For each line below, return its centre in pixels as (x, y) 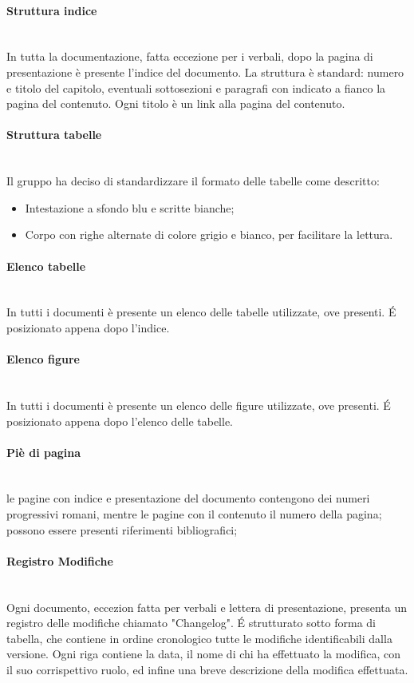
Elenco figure (43, 359)
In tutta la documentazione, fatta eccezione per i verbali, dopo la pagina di (190, 56)
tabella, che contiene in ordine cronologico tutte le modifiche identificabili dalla (199, 638)
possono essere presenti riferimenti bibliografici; (122, 529)
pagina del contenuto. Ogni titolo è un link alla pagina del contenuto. (176, 103)
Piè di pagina (44, 452)
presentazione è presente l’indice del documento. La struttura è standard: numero (205, 71)
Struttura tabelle (54, 135)
